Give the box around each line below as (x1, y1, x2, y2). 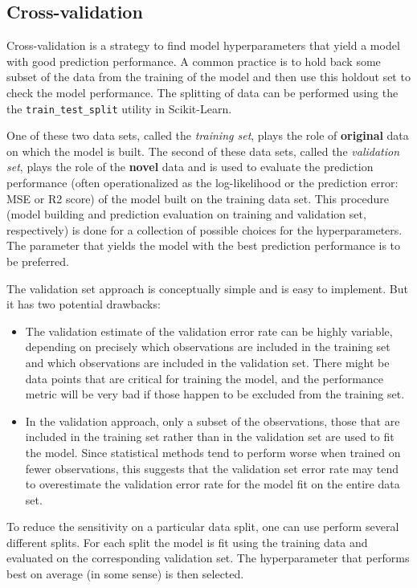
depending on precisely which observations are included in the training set (25, 338, 390, 355)
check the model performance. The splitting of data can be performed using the (6, 84, 399, 100)
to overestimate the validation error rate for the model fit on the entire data (25, 476, 400, 492)
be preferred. (6, 252, 69, 269)
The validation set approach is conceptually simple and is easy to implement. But (6, 280, 408, 296)
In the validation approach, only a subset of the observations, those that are (25, 412, 400, 429)
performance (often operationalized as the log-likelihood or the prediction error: (6, 174, 399, 191)
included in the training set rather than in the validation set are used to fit (25, 428, 395, 445)
